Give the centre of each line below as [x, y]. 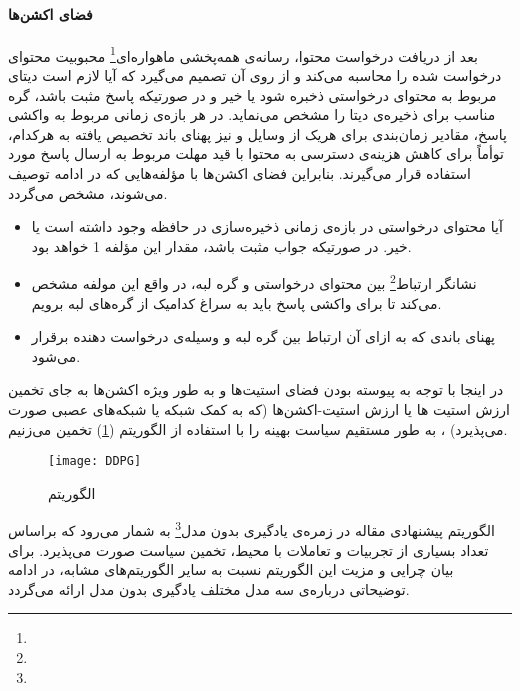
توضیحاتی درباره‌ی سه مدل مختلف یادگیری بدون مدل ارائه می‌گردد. [209, 588]
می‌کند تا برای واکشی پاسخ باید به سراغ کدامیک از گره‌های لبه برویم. [236, 302]
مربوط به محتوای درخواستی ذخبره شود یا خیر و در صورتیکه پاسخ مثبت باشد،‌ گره [252, 94]
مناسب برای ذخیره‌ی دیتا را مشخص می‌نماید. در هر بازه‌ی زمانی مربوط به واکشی [252, 114]
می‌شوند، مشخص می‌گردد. [88, 192]
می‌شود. [56, 355]
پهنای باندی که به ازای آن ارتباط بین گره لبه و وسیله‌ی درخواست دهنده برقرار [263, 336]
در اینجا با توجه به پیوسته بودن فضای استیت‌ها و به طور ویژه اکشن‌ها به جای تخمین [256, 389]
